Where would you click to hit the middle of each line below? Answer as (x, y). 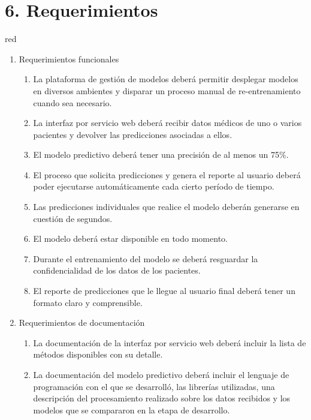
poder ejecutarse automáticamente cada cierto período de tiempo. (154, 186)
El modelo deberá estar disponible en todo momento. (130, 238)
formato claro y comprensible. (88, 302)
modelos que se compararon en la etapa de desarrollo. (132, 409)
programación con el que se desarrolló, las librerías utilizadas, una (154, 386)
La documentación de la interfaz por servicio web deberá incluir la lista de (170, 342)
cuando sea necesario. (73, 102)
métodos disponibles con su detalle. (98, 354)
